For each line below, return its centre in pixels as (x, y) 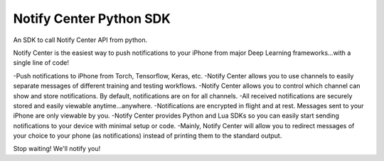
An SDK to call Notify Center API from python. (80, 40)
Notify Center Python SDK (92, 19)
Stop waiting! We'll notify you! (57, 149)
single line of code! (41, 63)
